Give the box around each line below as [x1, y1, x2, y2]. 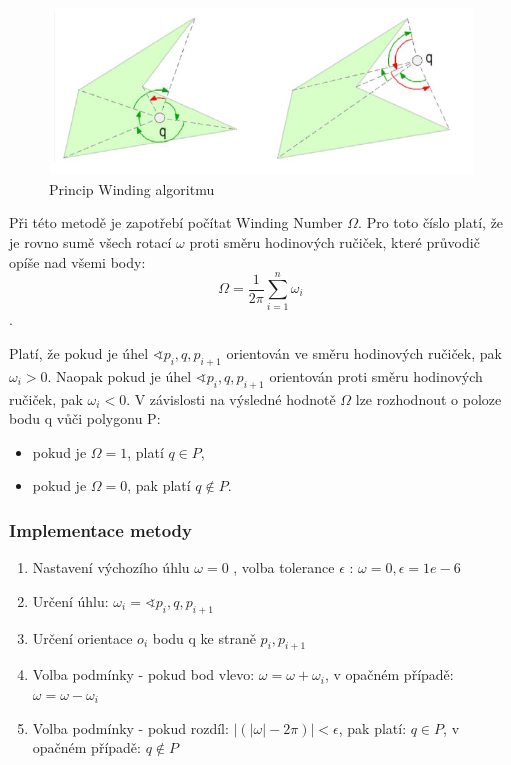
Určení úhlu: [32, 590, 109, 611]
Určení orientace [32, 627, 133, 648]
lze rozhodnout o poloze [355, 388, 502, 409]
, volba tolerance [233, 557, 335, 578]
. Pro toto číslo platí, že [358, 212, 504, 233]
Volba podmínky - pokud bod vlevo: [32, 664, 255, 685]
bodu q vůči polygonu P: [9, 408, 161, 429]
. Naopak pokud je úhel [47, 365, 192, 386]
